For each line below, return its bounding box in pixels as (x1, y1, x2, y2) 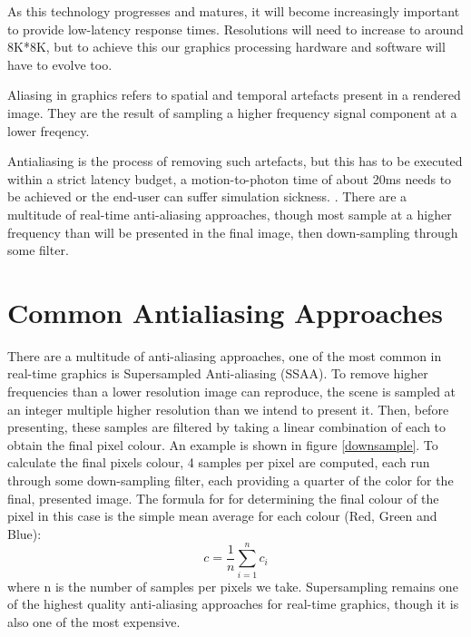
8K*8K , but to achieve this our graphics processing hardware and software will (7, 37, 446, 56)
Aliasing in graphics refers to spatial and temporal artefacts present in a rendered (7, 85, 461, 104)
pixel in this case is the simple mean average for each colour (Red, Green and (7, 506, 437, 525)
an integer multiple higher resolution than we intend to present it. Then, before (7, 399, 449, 418)
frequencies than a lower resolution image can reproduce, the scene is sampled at (7, 382, 456, 401)
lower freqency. (7, 121, 90, 140)
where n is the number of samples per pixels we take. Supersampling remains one (7, 576, 458, 595)
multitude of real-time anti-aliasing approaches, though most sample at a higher (7, 204, 452, 223)
